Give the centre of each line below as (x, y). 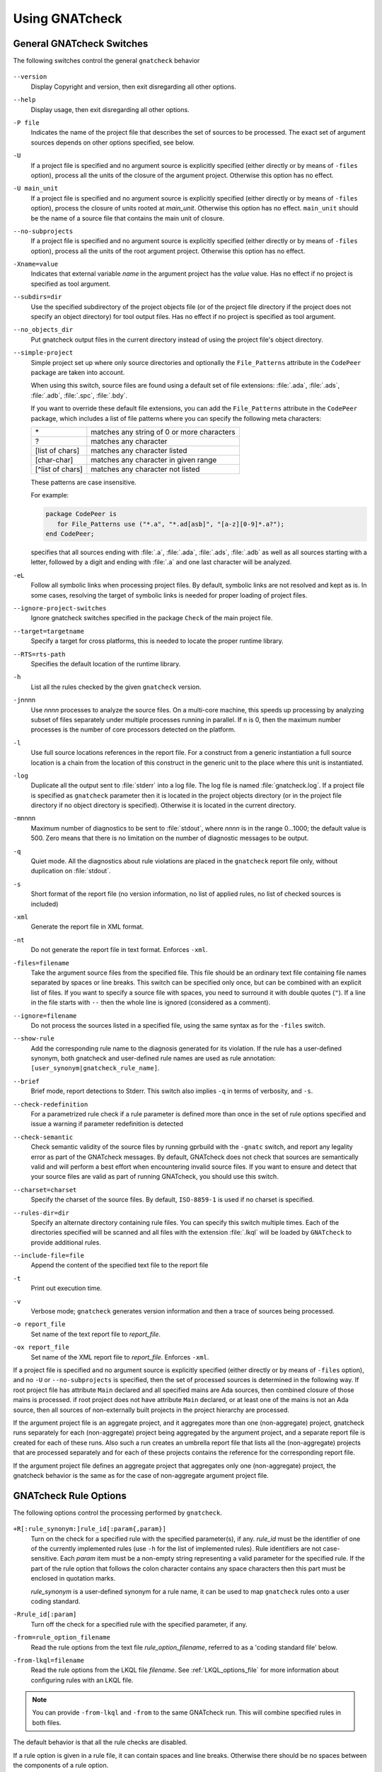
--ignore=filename (45, 1016)
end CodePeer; (70, 534)
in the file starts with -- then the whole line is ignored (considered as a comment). (151, 1002)
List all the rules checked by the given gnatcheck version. (116, 687)
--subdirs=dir (37, 297)
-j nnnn (24, 700)
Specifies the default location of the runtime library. (106, 664)
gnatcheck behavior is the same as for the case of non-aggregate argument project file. (141, 1475)
